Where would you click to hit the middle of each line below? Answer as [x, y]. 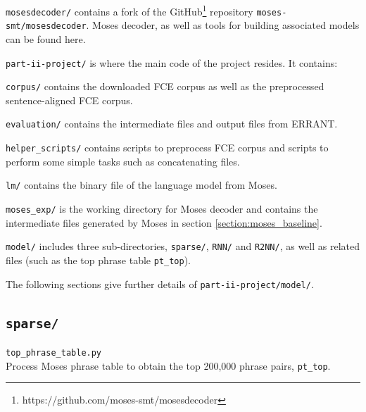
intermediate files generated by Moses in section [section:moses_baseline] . [164, 222]
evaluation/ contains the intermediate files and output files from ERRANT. [172, 124]
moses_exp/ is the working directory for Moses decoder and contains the [162, 209]
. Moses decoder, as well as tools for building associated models [223, 25]
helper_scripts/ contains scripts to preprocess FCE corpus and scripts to [167, 148]
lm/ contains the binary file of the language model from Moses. [141, 185]
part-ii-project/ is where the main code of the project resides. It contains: [172, 62]
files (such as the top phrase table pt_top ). [99, 260]
